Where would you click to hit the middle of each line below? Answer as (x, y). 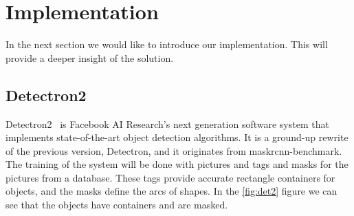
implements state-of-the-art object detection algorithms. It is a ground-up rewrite (177, 137)
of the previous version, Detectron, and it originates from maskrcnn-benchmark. (174, 150)
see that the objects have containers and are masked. (117, 205)
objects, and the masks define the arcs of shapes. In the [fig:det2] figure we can (172, 191)
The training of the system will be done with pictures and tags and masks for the (177, 164)
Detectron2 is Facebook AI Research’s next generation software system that (167, 123)
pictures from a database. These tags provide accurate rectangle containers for (170, 177)
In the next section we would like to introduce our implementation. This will (167, 44)
